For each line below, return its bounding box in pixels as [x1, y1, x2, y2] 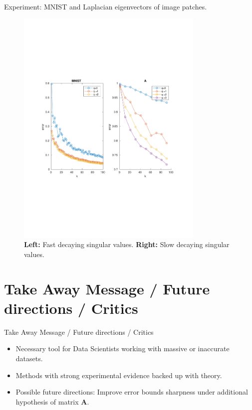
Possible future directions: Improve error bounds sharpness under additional [15, 387, 248, 397]
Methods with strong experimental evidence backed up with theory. [15, 370, 222, 380]
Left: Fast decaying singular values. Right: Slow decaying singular [24, 239, 230, 250]
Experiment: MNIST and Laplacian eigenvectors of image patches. [4, 1, 207, 11]
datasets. [15, 353, 43, 363]
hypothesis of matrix [15, 396, 79, 407]
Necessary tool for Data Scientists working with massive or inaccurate [15, 343, 230, 354]
